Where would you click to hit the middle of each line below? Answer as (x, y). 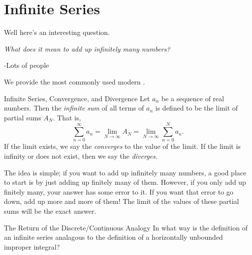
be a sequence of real (193, 98)
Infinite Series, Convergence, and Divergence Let (77, 98)
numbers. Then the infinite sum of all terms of (74, 108)
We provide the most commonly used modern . (75, 81)
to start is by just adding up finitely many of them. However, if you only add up (125, 182)
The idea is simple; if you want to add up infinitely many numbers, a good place (125, 172)
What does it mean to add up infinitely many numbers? (87, 48)
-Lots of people (27, 65)
